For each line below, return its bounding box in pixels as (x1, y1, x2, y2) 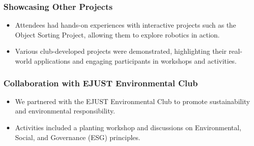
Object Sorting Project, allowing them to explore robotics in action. (15, 29, 220, 39)
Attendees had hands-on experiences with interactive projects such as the (15, 20, 236, 30)
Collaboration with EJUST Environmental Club (3, 76, 198, 89)
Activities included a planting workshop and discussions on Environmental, (15, 122, 242, 132)
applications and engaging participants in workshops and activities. (34, 56, 237, 66)
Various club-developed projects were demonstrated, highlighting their (15, 46, 227, 56)
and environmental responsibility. (15, 106, 115, 116)
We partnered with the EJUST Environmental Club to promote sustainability (15, 96, 250, 106)
